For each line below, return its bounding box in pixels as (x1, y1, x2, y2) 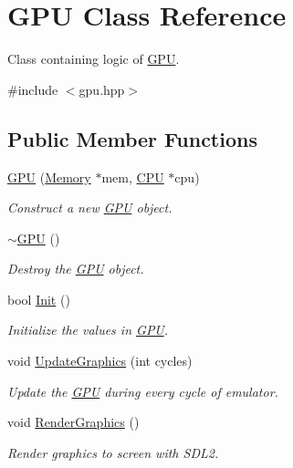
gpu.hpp (78, 79, 125, 99)
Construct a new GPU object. (7, 198, 173, 217)
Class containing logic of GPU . (7, 49, 180, 68)
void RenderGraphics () (7, 412, 140, 432)
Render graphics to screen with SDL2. (7, 442, 219, 462)
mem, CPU (101, 167, 164, 186)
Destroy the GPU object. (7, 259, 144, 278)
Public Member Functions (7, 124, 257, 152)
